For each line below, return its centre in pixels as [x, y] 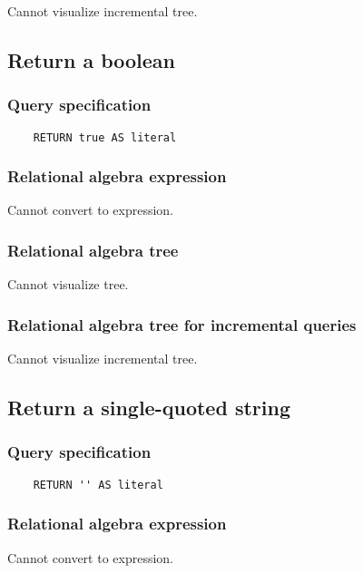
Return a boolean [92, 59]
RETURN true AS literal [105, 137]
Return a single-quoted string [149, 408]
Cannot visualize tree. [68, 284]
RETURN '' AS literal [98, 485]
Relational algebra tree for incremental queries [182, 324]
